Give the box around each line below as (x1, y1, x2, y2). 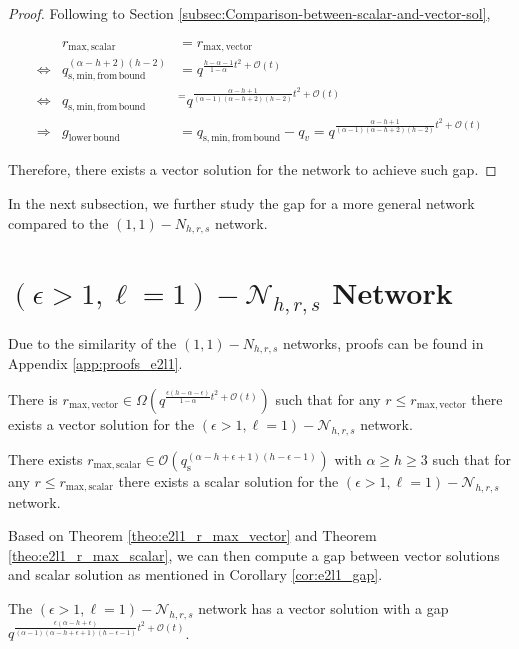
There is (8, 388, 58, 409)
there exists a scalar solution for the (118, 470, 339, 491)
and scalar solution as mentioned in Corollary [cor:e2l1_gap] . (8, 564, 383, 585)
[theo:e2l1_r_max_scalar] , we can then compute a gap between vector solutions (8, 544, 500, 565)
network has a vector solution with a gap (198, 597, 449, 618)
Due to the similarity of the (8, 332, 177, 353)
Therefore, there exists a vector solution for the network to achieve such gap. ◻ (8, 159, 497, 180)
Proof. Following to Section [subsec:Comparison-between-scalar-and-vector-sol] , (8, 3, 491, 23)
